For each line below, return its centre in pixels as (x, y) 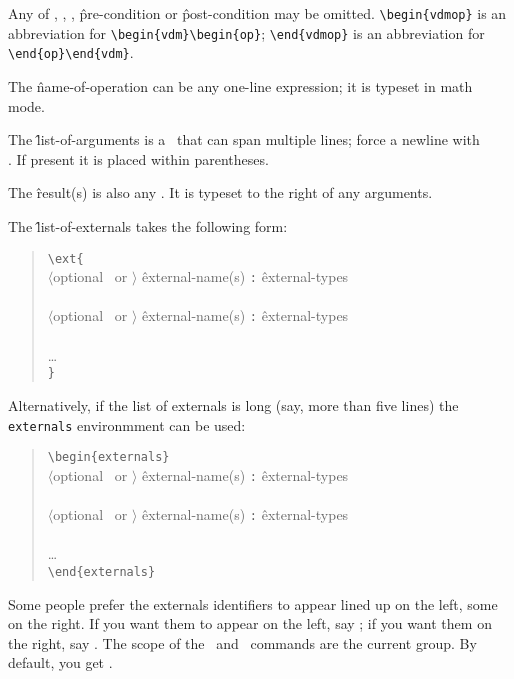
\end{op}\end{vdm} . (71, 52)
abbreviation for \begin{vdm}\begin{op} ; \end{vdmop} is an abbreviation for (246, 32)
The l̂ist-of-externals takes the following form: (148, 225)
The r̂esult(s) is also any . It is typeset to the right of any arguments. (220, 192)
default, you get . (60, 662)
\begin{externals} (108, 457)
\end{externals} (101, 571)
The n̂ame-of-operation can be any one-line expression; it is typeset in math (240, 85)
